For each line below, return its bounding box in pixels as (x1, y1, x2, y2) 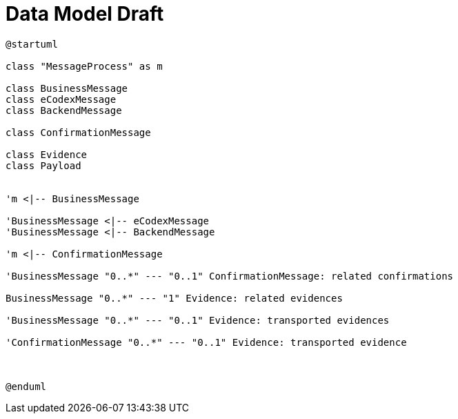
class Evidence (6, 148, 88, 160)
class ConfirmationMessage (6, 126, 151, 138)
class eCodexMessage (6, 93, 117, 105)
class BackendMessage (6, 104, 122, 116)
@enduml (6, 380, 47, 392)
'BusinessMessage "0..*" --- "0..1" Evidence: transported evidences (6, 314, 390, 326)
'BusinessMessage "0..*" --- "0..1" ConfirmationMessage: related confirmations (6, 270, 454, 282)
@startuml (6, 38, 58, 50)
